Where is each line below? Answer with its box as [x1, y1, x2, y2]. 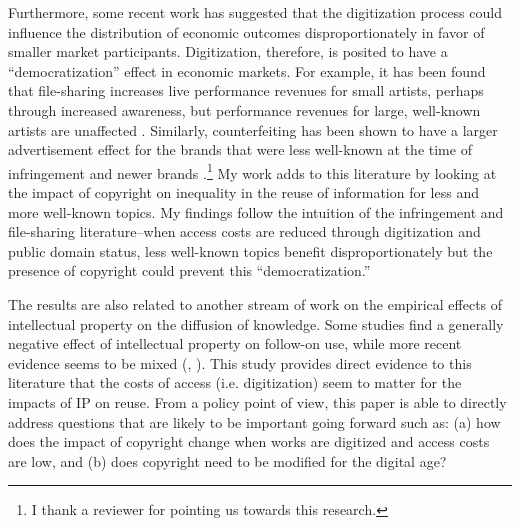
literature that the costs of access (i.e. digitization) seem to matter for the [8, 372, 462, 393]
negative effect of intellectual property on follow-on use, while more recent [8, 333, 462, 354]
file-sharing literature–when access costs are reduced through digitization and [8, 221, 481, 242]
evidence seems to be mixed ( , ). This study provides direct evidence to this [8, 352, 472, 373]
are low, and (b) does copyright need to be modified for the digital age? [8, 450, 447, 471]
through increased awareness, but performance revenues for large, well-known [8, 99, 481, 120]
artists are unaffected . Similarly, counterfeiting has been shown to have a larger [8, 119, 498, 140]
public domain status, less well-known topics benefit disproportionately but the [8, 240, 493, 261]
